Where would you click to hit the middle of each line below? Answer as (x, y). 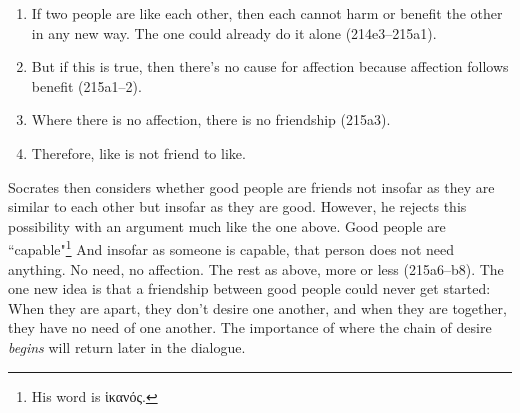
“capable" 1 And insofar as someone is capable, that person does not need (231, 247)
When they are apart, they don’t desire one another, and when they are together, (257, 307)
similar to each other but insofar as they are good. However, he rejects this (237, 206)
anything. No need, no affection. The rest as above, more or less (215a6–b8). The (256, 268)
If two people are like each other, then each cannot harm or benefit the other (267, 13)
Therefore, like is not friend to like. (138, 152)
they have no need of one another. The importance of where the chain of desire (250, 327)
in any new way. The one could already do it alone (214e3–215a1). (234, 32)
